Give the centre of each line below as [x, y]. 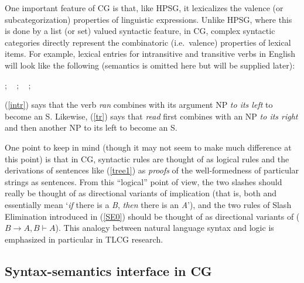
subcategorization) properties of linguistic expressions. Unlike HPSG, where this [148, 19]
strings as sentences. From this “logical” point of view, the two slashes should [144, 181]
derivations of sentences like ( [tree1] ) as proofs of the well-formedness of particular [152, 170]
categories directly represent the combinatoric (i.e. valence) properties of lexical [148, 42]
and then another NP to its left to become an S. [91, 127]
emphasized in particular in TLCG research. [84, 239]
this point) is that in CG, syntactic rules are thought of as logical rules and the [147, 158]
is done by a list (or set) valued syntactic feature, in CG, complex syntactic [140, 31]
